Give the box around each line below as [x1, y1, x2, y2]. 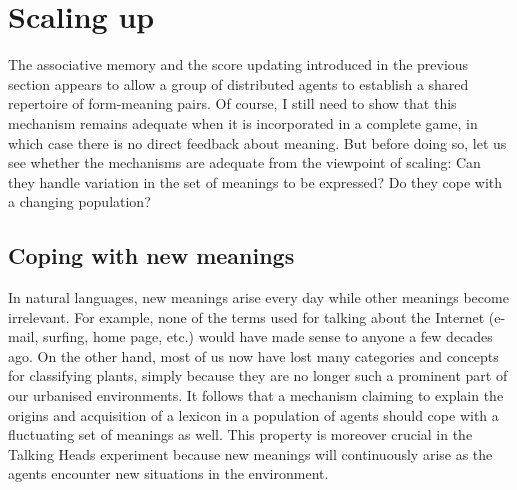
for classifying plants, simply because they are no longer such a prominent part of [8, 365, 508, 386]
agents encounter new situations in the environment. [8, 463, 329, 484]
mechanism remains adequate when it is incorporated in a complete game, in [8, 112, 478, 133]
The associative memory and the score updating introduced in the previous [8, 54, 469, 75]
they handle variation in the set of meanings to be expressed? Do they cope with [8, 171, 503, 192]
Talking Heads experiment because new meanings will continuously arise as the [8, 443, 493, 464]
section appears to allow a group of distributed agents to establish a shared [8, 73, 469, 94]
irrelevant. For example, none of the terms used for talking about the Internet [8, 306, 485, 327]
